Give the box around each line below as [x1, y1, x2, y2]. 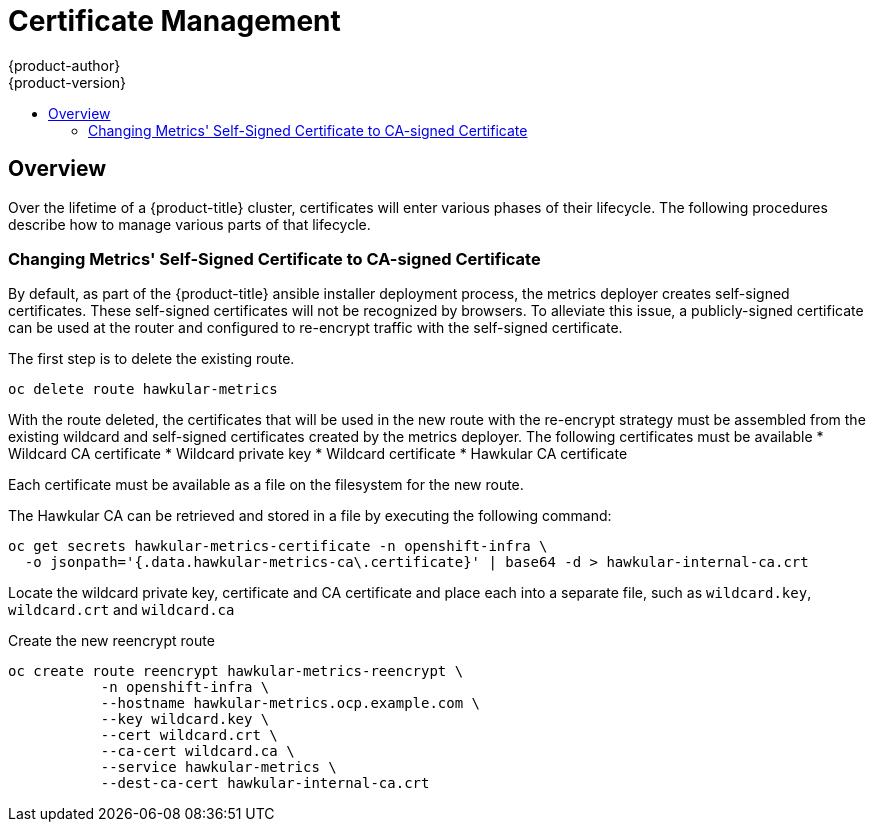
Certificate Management [8, 4, 341, 38]
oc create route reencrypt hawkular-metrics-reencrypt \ [8, 663, 464, 680]
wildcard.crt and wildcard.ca [8, 601, 235, 619]
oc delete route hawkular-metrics [8, 381, 278, 398]
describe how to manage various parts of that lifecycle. [8, 215, 371, 233]
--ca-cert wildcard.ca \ [100, 743, 295, 760]
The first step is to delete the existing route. [8, 350, 295, 368]
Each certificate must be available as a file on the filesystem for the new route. [8, 476, 524, 494]
